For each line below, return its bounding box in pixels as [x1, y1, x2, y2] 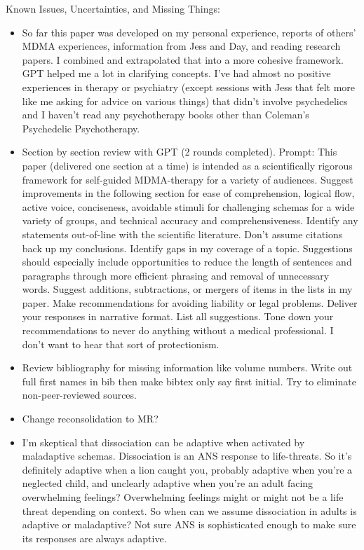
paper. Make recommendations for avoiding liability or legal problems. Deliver [22, 295, 358, 310]
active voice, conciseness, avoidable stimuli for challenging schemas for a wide [22, 199, 355, 214]
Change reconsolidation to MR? [22, 411, 159, 426]
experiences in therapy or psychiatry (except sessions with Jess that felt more [22, 79, 356, 94]
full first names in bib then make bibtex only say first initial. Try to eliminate [22, 373, 356, 388]
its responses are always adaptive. [22, 530, 167, 545]
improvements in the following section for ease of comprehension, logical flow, [22, 186, 355, 200]
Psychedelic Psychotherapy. [22, 121, 140, 135]
